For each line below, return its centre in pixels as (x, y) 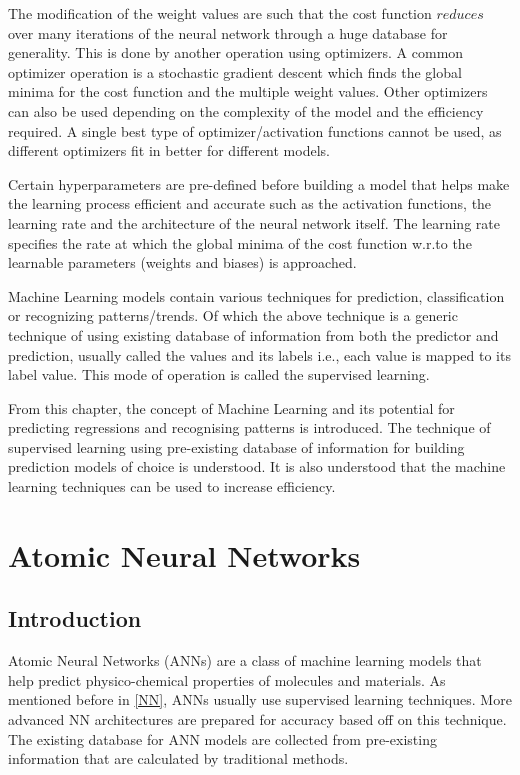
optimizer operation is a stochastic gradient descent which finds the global (235, 71)
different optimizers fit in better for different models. (169, 150)
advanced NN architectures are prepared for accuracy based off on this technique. (257, 719)
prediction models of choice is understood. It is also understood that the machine (257, 466)
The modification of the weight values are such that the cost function (220, 13)
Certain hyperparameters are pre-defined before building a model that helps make (259, 183)
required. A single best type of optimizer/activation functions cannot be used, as (255, 130)
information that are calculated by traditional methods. (178, 758)
